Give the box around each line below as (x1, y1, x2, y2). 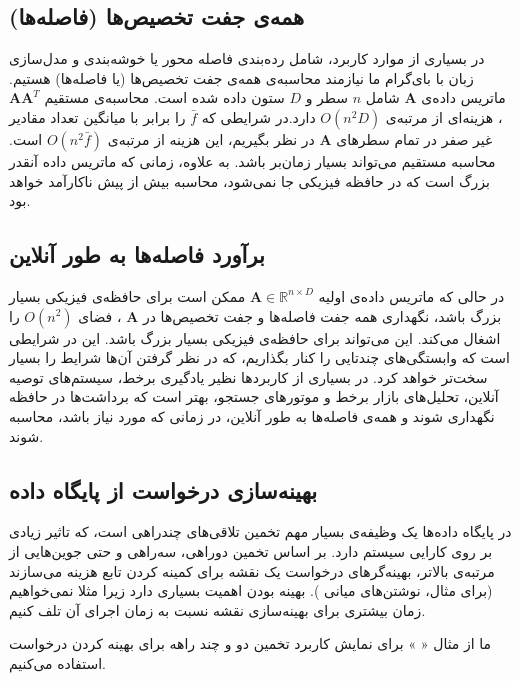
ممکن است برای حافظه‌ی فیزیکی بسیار (9, 285, 246, 306)
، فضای (78, 305, 122, 326)
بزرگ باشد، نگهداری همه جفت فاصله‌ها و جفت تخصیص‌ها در (142, 305, 502, 326)
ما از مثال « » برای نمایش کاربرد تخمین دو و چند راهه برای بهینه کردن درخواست (9, 633, 492, 654)
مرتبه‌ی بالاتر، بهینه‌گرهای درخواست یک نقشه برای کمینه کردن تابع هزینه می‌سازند (9, 560, 495, 581)
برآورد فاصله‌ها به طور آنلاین (9, 239, 265, 270)
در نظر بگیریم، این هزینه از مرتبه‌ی (107, 128, 315, 149)
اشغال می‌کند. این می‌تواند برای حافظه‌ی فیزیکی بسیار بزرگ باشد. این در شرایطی (9, 327, 501, 348)
